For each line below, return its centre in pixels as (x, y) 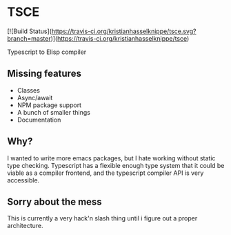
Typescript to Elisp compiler (47, 52)
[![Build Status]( (29, 31)
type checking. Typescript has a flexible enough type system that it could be (116, 165)
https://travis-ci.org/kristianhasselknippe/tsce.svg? (124, 31)
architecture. (25, 226)
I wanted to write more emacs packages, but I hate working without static (111, 158)
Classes (28, 90)
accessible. (23, 180)
